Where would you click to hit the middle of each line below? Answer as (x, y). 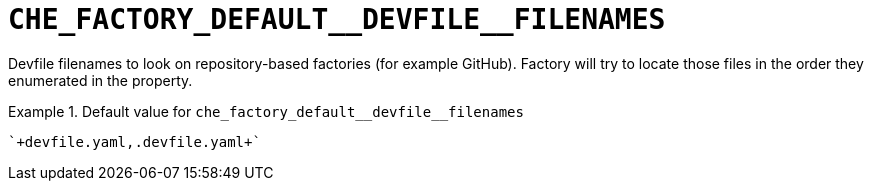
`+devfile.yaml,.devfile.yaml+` (134, 141)
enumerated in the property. (100, 80)
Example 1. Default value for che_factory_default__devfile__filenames (266, 111)
